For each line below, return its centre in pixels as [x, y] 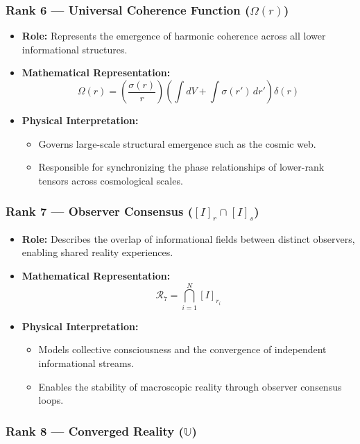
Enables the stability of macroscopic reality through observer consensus [190, 386]
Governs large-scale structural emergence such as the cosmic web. [177, 143]
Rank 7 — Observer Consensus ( [99, 211]
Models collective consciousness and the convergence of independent [182, 349]
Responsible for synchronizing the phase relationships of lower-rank [181, 167]
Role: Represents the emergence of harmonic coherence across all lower [174, 36]
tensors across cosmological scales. [111, 180]
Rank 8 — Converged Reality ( [95, 430]
